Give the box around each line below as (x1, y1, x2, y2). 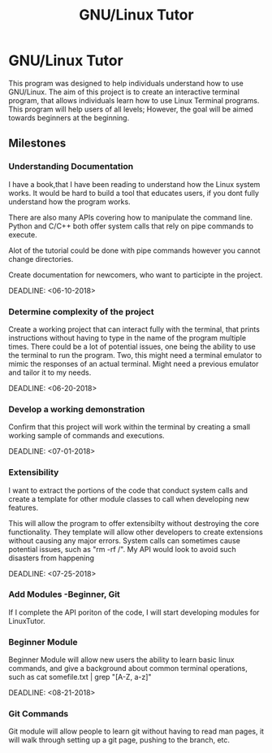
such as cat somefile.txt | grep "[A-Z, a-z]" (8, 672, 152, 682)
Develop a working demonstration (8, 403, 145, 415)
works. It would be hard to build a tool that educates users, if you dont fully (8, 188, 260, 198)
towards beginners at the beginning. (8, 112, 130, 123)
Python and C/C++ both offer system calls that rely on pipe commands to (8, 221, 254, 231)
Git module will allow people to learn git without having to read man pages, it (8, 726, 265, 737)
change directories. (8, 254, 74, 263)
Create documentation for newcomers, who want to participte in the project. (8, 270, 263, 280)
